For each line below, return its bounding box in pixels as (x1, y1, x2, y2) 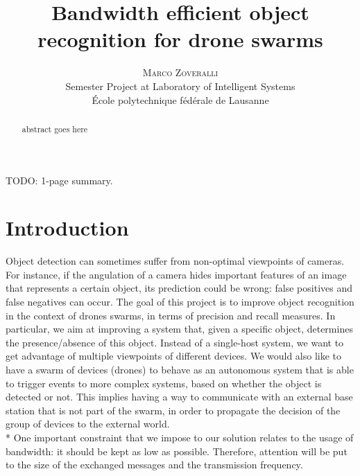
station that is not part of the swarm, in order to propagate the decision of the (6, 403, 341, 417)
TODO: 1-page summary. (6, 173, 113, 187)
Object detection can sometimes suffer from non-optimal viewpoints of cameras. (6, 254, 345, 268)
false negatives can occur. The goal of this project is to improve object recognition (6, 294, 354, 309)
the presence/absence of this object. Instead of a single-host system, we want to (6, 335, 344, 349)
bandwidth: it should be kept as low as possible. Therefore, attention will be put (6, 443, 348, 458)
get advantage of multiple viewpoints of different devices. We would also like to (6, 349, 342, 363)
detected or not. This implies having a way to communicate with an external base (6, 389, 353, 404)
